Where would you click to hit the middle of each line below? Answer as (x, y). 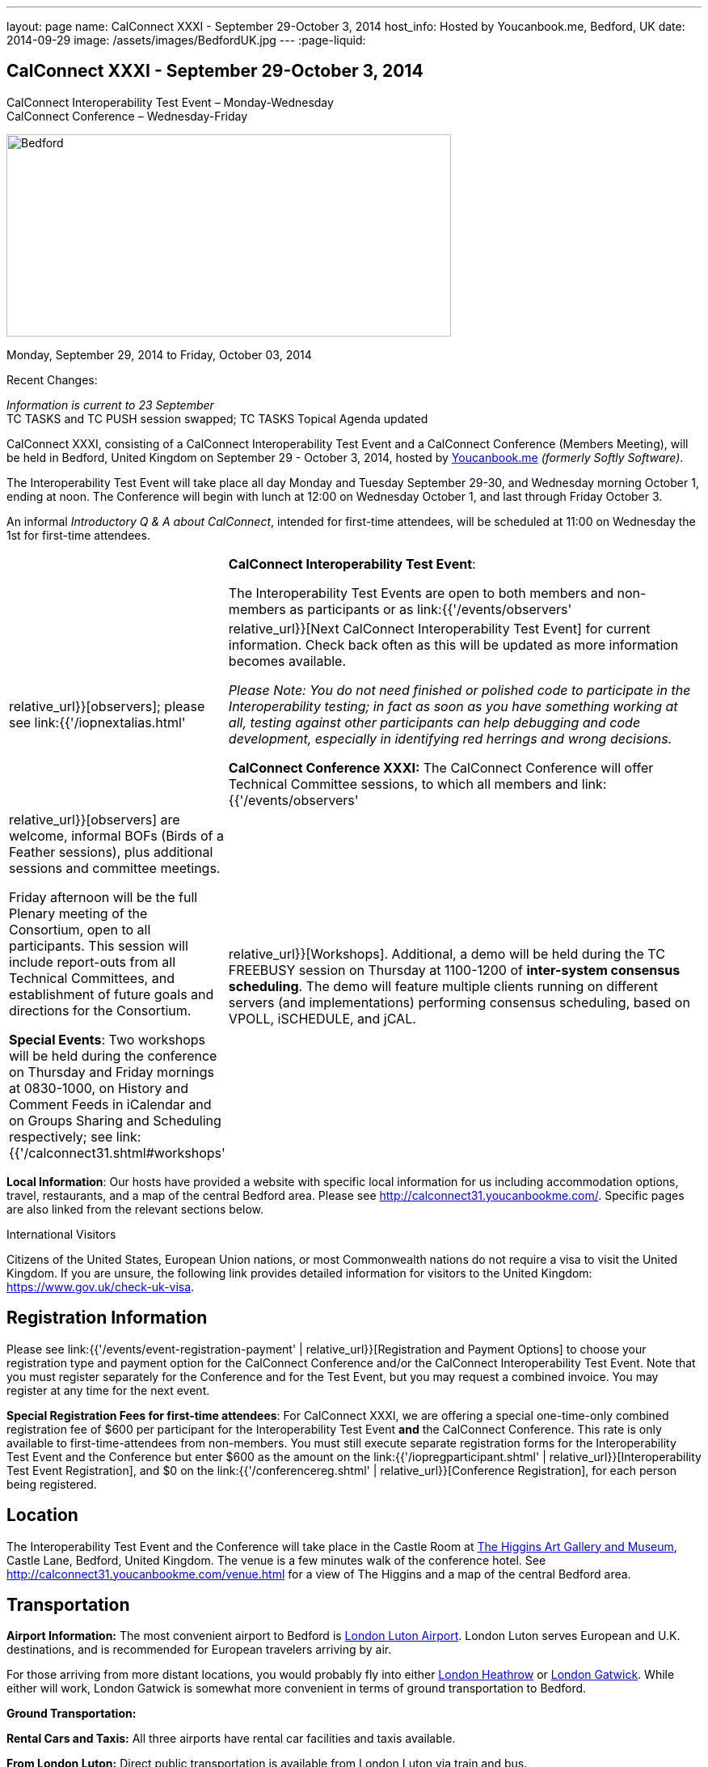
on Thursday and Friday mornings (112, 1072)
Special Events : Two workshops (107, 1039)
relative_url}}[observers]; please (107, 706)
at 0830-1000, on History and (99, 1088)
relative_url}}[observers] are (95, 819)
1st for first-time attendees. (78, 535)
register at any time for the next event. (108, 1390)
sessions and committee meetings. (115, 868)
